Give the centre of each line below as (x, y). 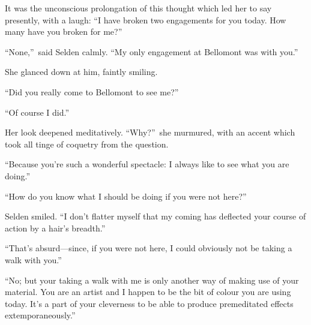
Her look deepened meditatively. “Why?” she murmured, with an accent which (150, 132)
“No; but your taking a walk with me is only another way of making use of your (152, 280)
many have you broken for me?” (64, 31)
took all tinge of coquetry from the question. (87, 144)
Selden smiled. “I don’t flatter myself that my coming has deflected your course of (155, 216)
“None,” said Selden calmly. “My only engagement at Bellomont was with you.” (152, 51)
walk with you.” (33, 259)
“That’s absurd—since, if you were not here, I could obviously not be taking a (149, 248)
